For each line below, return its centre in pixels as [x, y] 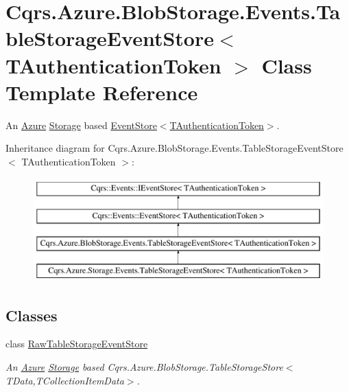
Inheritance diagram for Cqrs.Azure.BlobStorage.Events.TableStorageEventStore [174, 148]
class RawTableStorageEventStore [77, 344]
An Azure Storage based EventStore [81, 125]
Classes [32, 315]
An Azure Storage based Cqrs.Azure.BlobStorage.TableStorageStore [144, 367]
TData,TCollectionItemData [65, 380]
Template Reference [102, 92]
